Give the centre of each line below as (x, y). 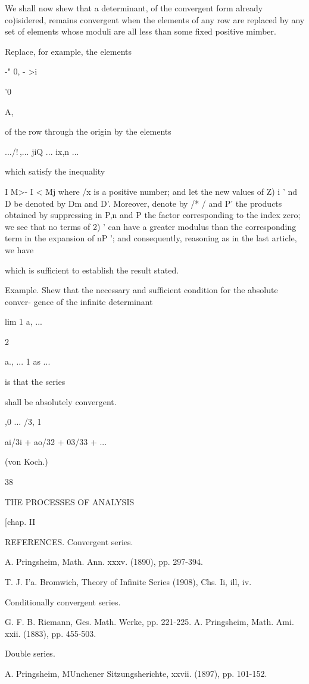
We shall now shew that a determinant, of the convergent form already (134, 8)
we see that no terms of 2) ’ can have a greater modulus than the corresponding (151, 226)
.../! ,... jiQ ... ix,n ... (42, 151)
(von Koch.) (26, 461)
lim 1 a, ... (24, 321)
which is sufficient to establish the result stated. (92, 270)
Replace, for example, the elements (68, 51)
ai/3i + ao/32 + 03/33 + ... (56, 441)
